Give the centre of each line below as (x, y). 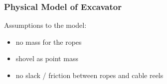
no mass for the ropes (49, 42)
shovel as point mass (47, 58)
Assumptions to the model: (45, 25)
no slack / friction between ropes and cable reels (89, 75)
